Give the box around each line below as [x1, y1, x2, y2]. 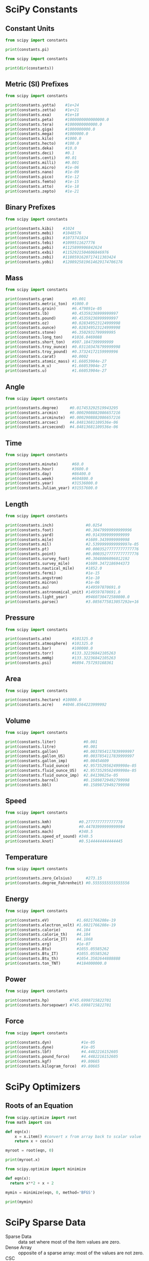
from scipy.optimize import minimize [5, 1166, 86, 1172]
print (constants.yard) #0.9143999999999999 [5, 532, 130, 537]
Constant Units [5, 24, 55, 33]
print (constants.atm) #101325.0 [5, 636, 94, 641]
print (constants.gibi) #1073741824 [5, 236, 88, 241]
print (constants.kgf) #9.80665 [5, 1059, 100, 1064]
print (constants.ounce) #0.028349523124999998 [5, 325, 121, 330]
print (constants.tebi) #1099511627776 [5, 240, 96, 245]
